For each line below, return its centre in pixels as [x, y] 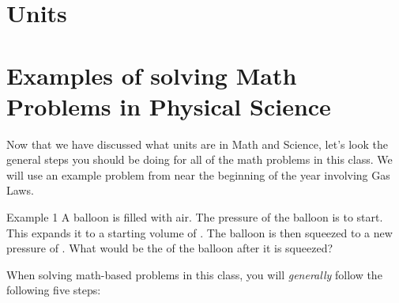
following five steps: [54, 290]
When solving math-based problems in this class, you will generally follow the [194, 274]
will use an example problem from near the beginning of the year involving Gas [198, 174]
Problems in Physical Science [169, 106]
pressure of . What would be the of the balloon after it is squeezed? [170, 248]
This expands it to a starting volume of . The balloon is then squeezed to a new [199, 232]
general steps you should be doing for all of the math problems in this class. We [199, 159]
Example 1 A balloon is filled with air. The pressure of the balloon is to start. [195, 217]
